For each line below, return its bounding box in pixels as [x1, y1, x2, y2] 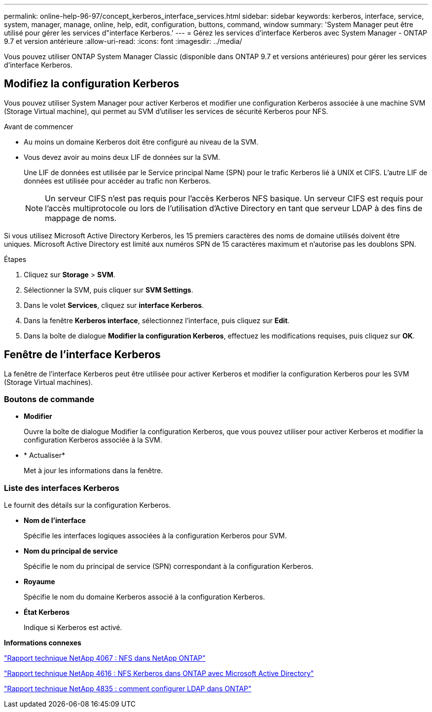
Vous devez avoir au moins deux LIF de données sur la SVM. [24, 152, 220, 161]
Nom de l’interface [24, 516, 86, 525]
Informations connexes [4, 638, 81, 647]
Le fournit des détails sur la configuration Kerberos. [4, 501, 171, 510]
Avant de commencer [4, 122, 73, 131]
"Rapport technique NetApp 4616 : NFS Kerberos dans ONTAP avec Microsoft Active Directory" [4, 669, 314, 678]
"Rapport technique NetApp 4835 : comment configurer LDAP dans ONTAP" [4, 684, 252, 693]
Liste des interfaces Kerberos [4, 483, 119, 493]
